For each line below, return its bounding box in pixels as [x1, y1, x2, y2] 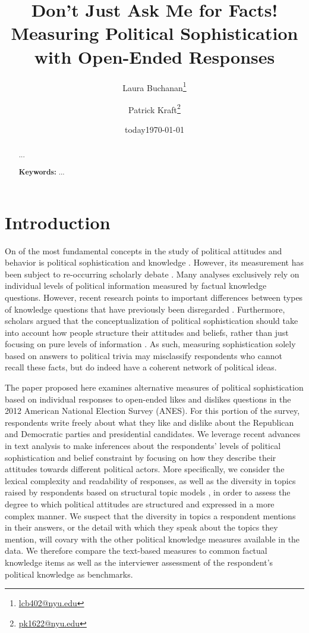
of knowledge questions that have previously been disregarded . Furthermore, [5, 303, 285, 315]
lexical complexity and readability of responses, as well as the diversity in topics [5, 474, 296, 487]
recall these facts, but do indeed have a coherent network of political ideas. [5, 361, 277, 373]
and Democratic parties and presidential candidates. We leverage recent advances [5, 428, 301, 440]
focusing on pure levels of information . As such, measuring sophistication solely [5, 338, 296, 350]
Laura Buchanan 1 [122, 79, 187, 93]
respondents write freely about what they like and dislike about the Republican [5, 416, 294, 428]
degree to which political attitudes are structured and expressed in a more [5, 498, 275, 510]
